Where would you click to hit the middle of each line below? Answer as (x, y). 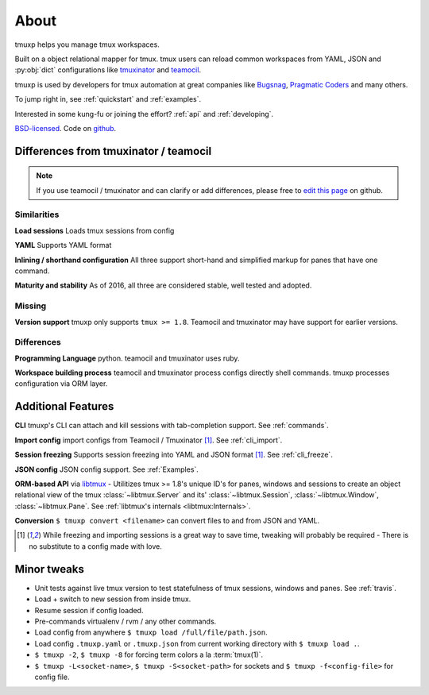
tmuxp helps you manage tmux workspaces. (87, 44)
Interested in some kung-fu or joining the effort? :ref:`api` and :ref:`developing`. (144, 114)
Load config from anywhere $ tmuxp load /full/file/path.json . (151, 632)
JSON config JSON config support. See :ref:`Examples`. (106, 469)
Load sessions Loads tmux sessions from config (95, 230)
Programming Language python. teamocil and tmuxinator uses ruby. (127, 358)
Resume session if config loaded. (89, 610)
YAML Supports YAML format (63, 245)
